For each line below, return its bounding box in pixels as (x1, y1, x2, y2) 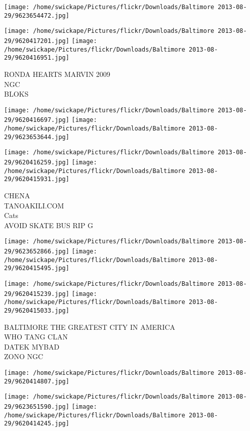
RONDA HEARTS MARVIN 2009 (4, 68, 110, 79)
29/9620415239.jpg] (4, 290, 69, 297)
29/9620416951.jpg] (4, 54, 69, 62)
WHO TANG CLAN (4, 331, 68, 342)
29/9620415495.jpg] (4, 265, 69, 272)
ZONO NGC (4, 351, 44, 362)
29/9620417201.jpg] (4, 37, 69, 45)
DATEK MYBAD (4, 341, 60, 352)
